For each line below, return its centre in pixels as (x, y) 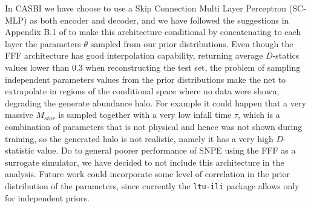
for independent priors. (47, 197)
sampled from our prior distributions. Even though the (192, 43)
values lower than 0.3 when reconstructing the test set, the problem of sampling (153, 67)
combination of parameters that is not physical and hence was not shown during (154, 126)
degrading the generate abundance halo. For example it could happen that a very (155, 102)
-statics (286, 55)
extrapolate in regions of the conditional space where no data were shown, (142, 91)
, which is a (259, 115)
